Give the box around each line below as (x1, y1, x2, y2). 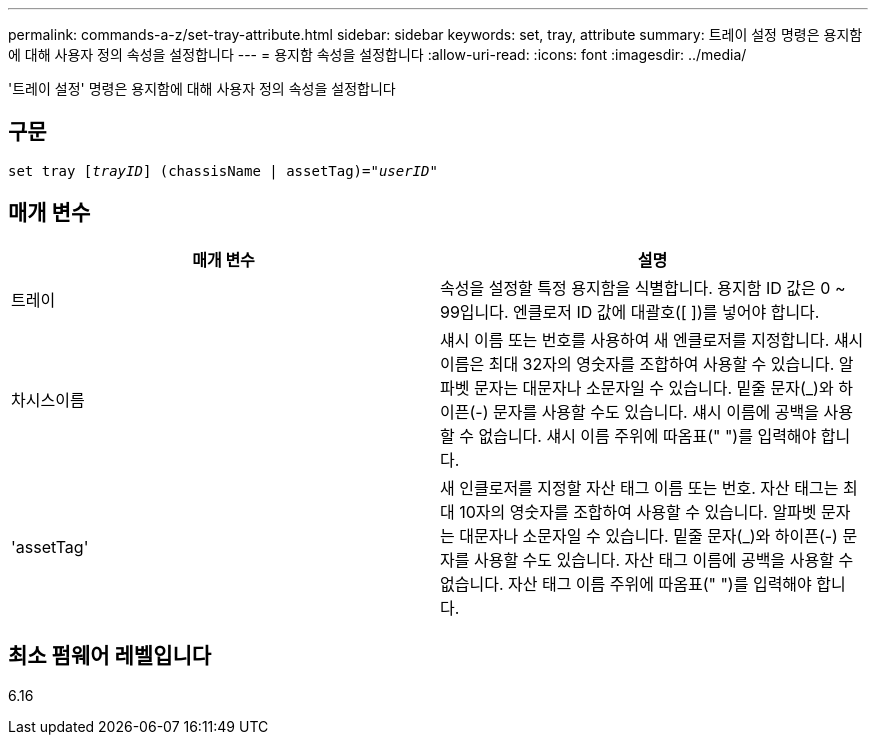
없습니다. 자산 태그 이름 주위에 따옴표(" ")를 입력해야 (440, 573, 812, 594)
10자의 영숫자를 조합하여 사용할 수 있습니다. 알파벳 (459, 501, 817, 522)
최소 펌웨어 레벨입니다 (8, 643, 212, 669)
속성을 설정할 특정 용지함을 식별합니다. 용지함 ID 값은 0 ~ (440, 277, 846, 298)
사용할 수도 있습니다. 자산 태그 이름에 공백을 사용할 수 (473, 549, 854, 570)
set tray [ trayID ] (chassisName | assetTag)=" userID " (8, 162, 438, 179)
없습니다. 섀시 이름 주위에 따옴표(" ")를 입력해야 (478, 425, 817, 446)
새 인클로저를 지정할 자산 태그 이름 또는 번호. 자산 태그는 (440, 477, 839, 498)
